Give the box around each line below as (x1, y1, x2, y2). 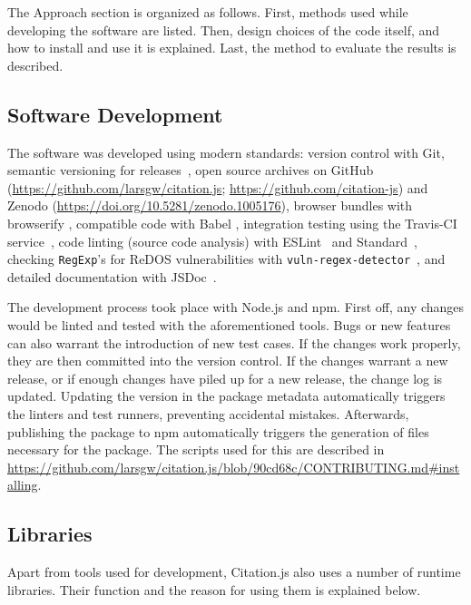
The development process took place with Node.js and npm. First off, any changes (7, 298, 465, 317)
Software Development (7, 100, 223, 128)
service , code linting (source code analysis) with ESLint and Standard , (7, 231, 417, 250)
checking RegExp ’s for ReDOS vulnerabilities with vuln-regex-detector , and (7, 249, 446, 268)
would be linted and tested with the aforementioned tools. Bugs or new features (7, 315, 451, 334)
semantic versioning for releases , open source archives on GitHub (7, 161, 374, 180)
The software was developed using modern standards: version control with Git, (7, 142, 445, 161)
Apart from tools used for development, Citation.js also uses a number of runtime (7, 562, 461, 581)
